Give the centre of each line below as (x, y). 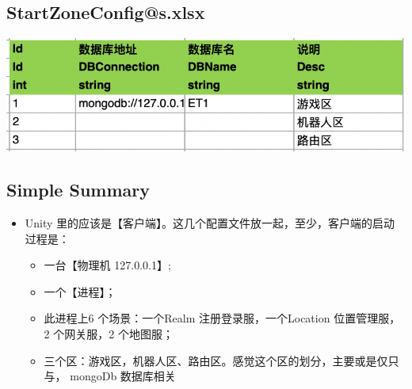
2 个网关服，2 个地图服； (109, 334)
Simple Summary (78, 190)
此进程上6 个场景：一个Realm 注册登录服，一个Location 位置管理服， (222, 318)
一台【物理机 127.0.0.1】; (107, 265)
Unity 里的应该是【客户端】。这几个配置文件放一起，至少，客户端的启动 (210, 223)
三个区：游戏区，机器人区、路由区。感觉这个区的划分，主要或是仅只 (221, 360)
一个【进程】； (80, 291)
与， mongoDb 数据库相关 (110, 376)
